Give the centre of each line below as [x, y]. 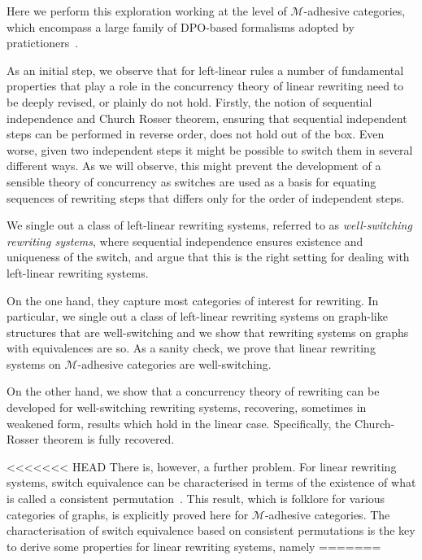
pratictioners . [43, 43]
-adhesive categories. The [327, 514]
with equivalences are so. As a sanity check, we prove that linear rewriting [191, 348]
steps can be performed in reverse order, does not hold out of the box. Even [196, 134]
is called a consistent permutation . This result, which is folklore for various [196, 499]
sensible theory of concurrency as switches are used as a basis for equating [191, 181]
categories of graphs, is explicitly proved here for [128, 514]
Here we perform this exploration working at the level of [147, 11]
